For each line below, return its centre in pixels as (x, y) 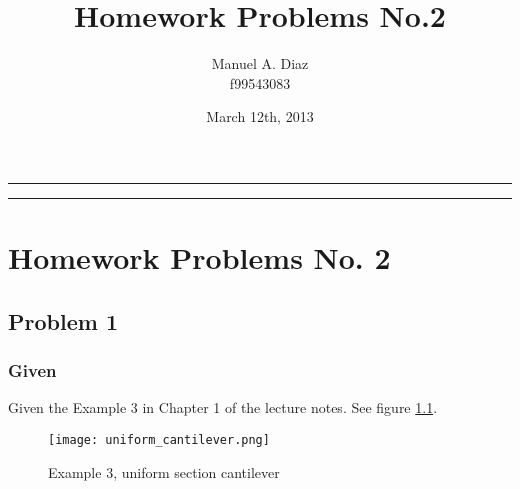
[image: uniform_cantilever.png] (159, 439)
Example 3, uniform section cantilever (164, 471)
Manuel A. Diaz (260, 63)
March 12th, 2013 (260, 116)
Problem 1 (63, 320)
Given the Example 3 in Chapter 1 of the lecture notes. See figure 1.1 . (223, 407)
